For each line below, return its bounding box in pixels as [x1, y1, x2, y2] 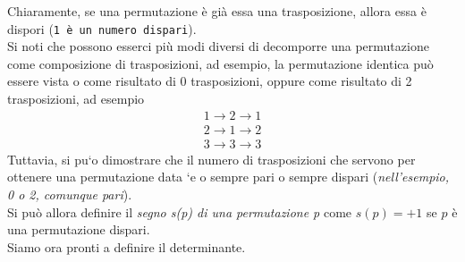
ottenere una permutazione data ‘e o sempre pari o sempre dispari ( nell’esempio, [7, 167, 450, 186]
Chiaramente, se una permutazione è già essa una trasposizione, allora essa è [7, 2, 427, 20]
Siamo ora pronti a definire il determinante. [7, 237, 246, 256]
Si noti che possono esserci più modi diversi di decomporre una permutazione [7, 37, 429, 55]
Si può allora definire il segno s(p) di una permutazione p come [7, 202, 352, 221]
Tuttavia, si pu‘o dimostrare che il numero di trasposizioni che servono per [7, 149, 416, 168]
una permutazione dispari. [7, 220, 150, 239]
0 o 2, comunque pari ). [7, 184, 132, 203]
